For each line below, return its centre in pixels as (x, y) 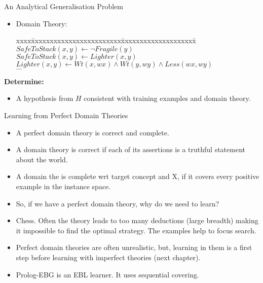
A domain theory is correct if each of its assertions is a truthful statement (130, 149)
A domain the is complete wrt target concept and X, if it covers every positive (138, 176)
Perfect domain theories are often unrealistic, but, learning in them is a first (134, 247)
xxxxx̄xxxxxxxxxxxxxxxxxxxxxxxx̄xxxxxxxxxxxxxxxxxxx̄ (106, 40)
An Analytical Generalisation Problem (64, 6)
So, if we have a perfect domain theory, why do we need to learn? (118, 203)
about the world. (42, 159)
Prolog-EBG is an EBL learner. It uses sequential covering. (107, 274)
